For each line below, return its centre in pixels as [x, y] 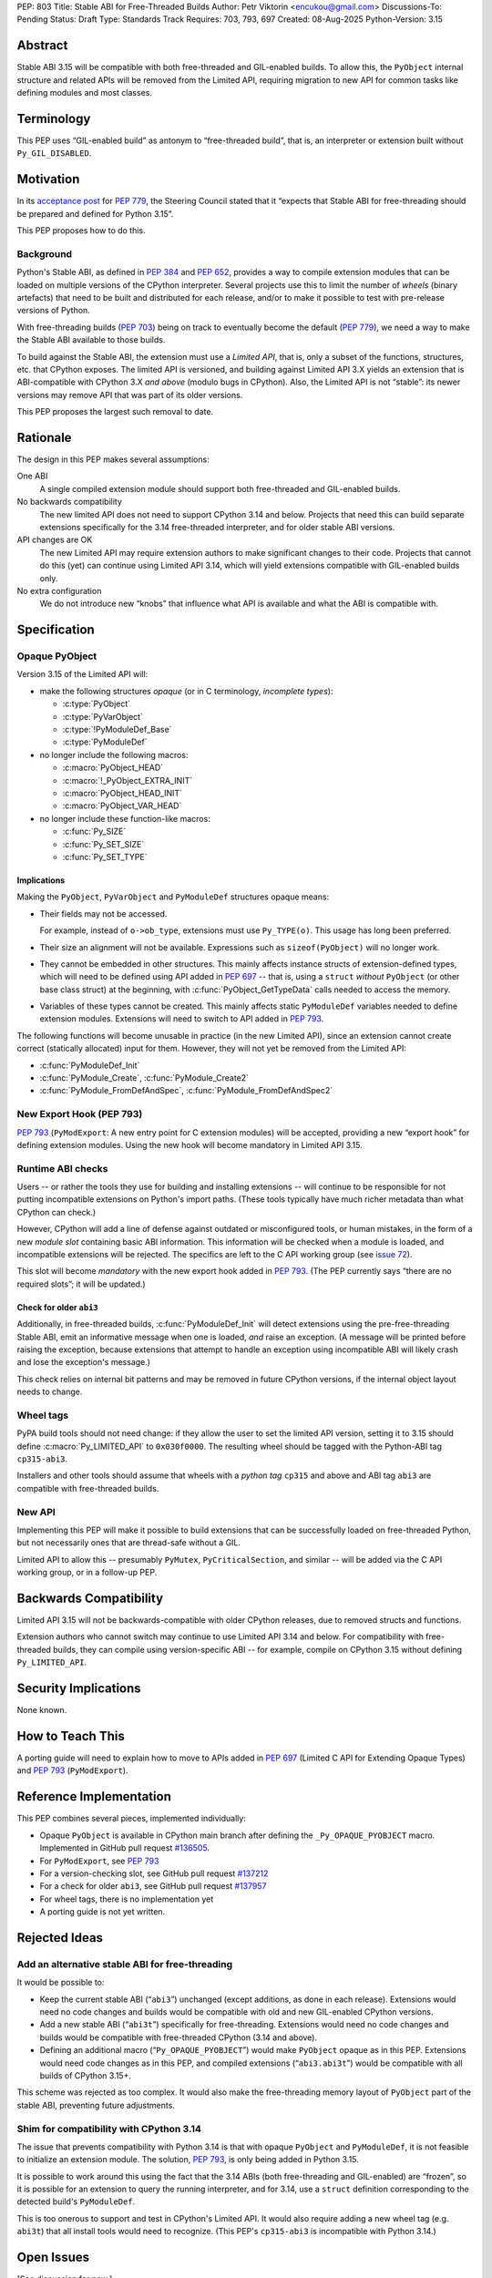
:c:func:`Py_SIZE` [94, 831]
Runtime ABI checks [62, 1168]
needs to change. [50, 1392]
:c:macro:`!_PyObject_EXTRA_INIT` [128, 780]
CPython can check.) [56, 1212]
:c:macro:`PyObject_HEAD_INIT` [122, 793]
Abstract [42, 46]
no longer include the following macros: [114, 754]
